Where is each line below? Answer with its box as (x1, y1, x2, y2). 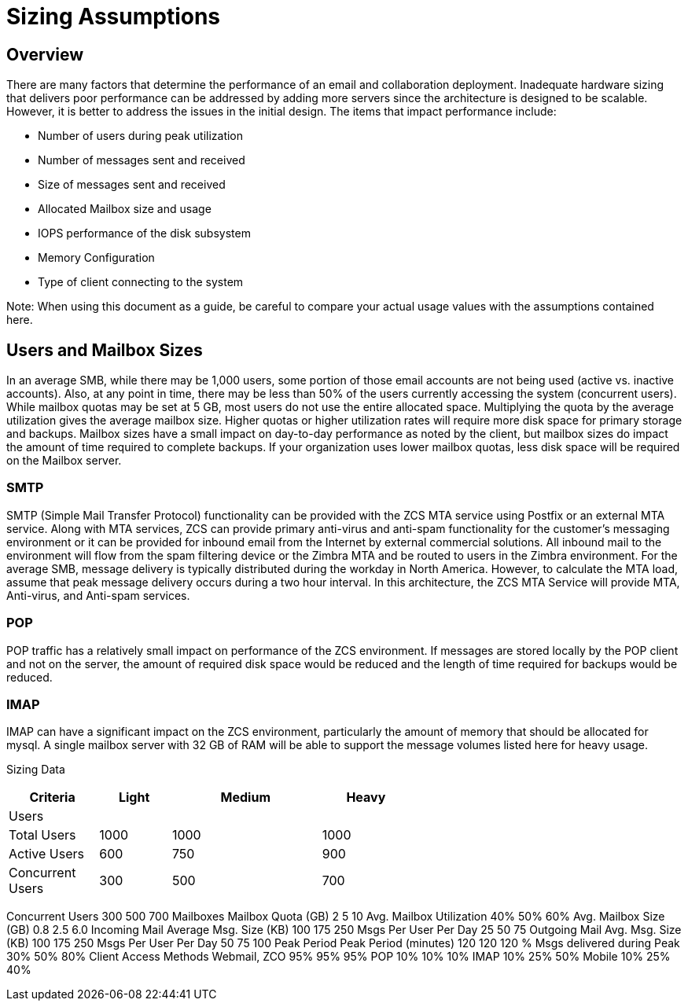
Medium (220, 789, 271, 806)
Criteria (29, 789, 75, 806)
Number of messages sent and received (38, 153, 245, 167)
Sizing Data (6, 763, 65, 777)
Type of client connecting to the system (38, 275, 244, 289)
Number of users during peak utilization (38, 129, 244, 143)
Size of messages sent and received (38, 178, 226, 192)
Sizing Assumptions (6, 3, 221, 30)
